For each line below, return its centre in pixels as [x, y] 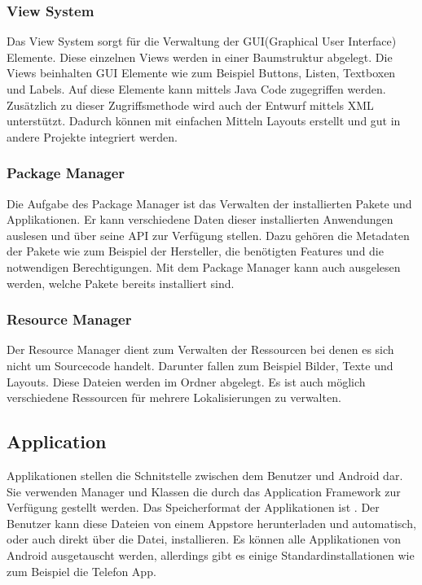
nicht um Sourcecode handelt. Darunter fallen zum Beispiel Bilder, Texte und [200, 365]
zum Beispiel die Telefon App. [81, 571]
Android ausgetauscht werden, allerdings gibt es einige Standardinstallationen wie [211, 554]
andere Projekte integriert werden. [92, 136]
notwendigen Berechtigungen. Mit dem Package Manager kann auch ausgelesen [204, 266]
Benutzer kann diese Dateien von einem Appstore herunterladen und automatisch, [211, 523]
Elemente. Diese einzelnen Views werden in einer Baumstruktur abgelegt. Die [200, 57]
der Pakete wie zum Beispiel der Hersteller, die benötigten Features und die [195, 251]
